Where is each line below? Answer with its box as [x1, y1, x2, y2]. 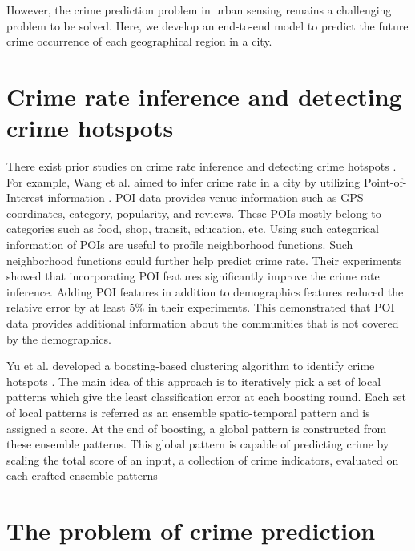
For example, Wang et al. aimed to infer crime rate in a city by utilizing [6, 173, 361, 190]
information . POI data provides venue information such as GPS [47, 189, 364, 206]
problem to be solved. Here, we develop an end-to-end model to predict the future [6, 17, 409, 34]
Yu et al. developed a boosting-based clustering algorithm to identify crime [6, 357, 375, 374]
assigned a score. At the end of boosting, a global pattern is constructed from [6, 420, 387, 436]
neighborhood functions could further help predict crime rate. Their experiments [6, 251, 402, 268]
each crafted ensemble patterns [6, 467, 158, 484]
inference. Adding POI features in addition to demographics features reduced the [6, 283, 404, 300]
